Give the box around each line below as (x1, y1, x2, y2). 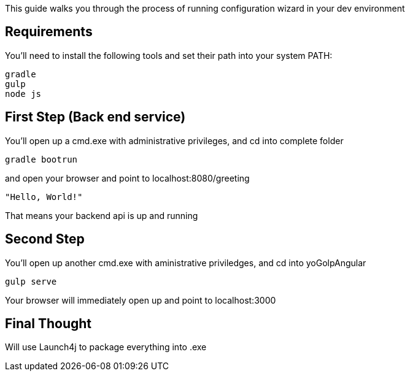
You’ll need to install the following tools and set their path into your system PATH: (5, 50, 333, 61)
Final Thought (5, 315, 92, 331)
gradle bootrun (5, 154, 78, 164)
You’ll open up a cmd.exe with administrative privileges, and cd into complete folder (5, 135, 344, 146)
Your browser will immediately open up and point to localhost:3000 (5, 294, 276, 305)
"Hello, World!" (5, 191, 83, 202)
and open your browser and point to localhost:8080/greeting (5, 172, 250, 183)
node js (5, 88, 42, 99)
